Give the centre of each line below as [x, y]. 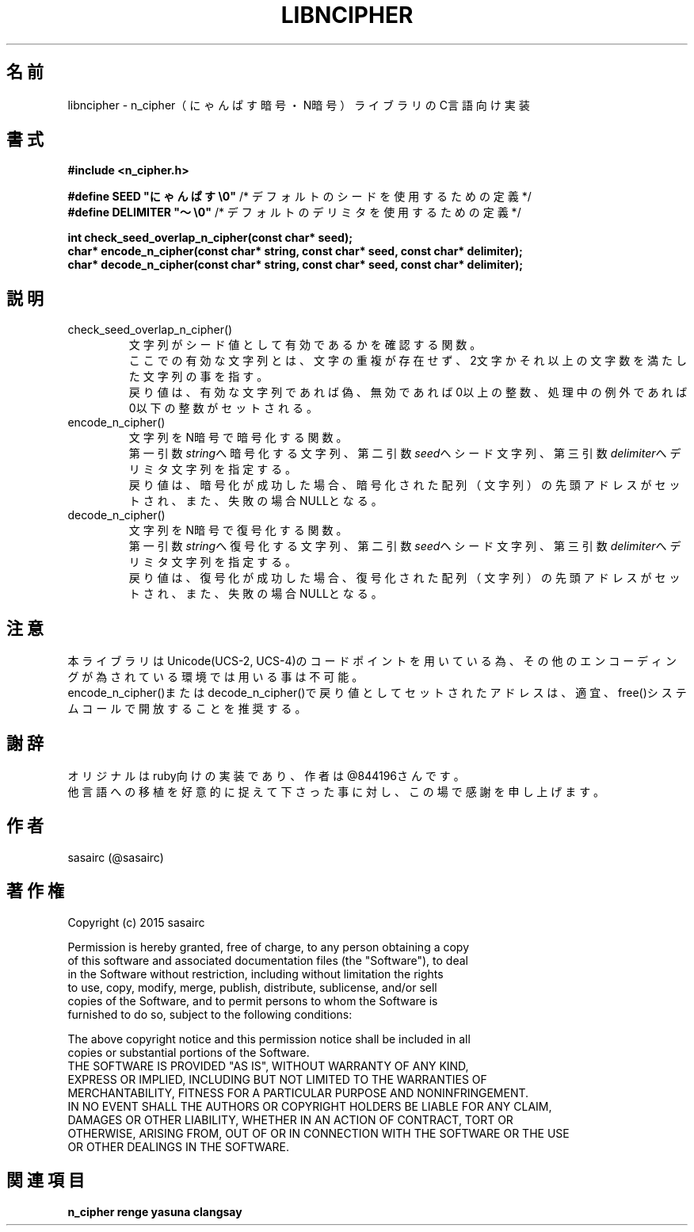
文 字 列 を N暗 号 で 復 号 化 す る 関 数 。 [238, 530]
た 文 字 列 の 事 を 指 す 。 [198, 377]
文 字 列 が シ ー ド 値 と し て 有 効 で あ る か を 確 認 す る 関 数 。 [305, 345]
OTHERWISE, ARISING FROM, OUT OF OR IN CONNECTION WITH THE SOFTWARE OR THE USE [318, 1133]
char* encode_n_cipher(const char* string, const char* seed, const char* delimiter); [295, 251]
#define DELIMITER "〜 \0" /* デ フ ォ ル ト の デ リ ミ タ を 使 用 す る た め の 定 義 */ [294, 212]
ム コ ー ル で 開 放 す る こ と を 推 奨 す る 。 [187, 709]
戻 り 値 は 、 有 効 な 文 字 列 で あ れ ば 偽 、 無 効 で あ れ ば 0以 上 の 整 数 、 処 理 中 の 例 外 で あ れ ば [408, 392]
